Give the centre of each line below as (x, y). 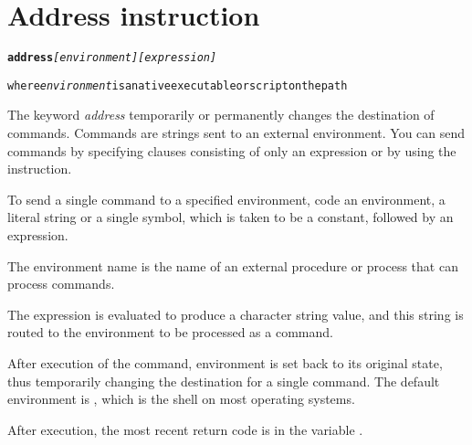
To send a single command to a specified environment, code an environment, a (226, 199)
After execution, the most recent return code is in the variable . (185, 429)
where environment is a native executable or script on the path (178, 85)
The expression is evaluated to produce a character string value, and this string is (236, 314)
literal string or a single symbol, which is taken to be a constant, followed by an (231, 217)
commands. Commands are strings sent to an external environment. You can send (236, 133)
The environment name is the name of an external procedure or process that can (233, 265)
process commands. (61, 284)
